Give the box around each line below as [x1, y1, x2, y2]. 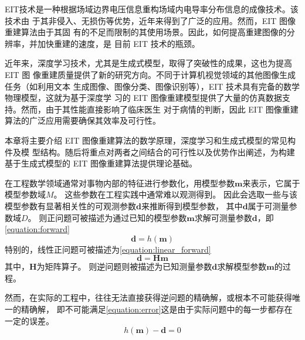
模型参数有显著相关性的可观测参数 [5, 199, 136, 212]
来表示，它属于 [242, 176, 300, 189]
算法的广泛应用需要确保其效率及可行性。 [5, 114, 161, 127]
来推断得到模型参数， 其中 [141, 199, 243, 212]
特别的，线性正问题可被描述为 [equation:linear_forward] [5, 243, 211, 255]
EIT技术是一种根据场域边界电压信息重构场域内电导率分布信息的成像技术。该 [5, 3, 299, 15]
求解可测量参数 [194, 211, 252, 223]
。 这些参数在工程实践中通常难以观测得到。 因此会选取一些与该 [53, 188, 297, 200]
